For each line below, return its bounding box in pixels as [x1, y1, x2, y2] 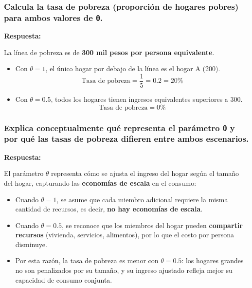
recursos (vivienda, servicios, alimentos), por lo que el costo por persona [15, 230, 234, 240]
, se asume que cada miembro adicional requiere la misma [56, 194, 228, 204]
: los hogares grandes [181, 255, 244, 266]
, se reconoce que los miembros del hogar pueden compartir [62, 220, 243, 230]
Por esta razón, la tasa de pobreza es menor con [15, 255, 159, 266]
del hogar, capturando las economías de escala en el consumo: [4, 177, 197, 188]
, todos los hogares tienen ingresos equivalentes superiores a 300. [51, 94, 243, 104]
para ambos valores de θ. [4, 11, 103, 23]
